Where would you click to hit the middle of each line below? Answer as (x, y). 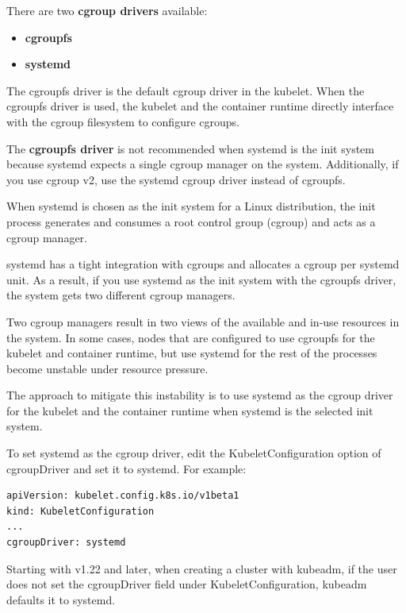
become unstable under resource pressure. (107, 368)
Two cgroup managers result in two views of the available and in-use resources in (203, 321)
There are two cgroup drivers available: (107, 10)
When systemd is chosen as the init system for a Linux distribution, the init (191, 206)
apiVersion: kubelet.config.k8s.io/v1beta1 (123, 496)
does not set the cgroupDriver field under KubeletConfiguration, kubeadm (187, 584)
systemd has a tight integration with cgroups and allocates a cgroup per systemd (203, 264)
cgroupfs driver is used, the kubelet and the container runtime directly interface (200, 106)
